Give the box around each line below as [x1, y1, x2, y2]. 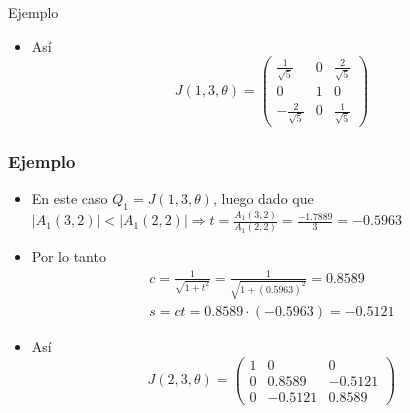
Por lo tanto [31, 246, 106, 267]
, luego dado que [212, 188, 314, 208]
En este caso [31, 188, 108, 208]
